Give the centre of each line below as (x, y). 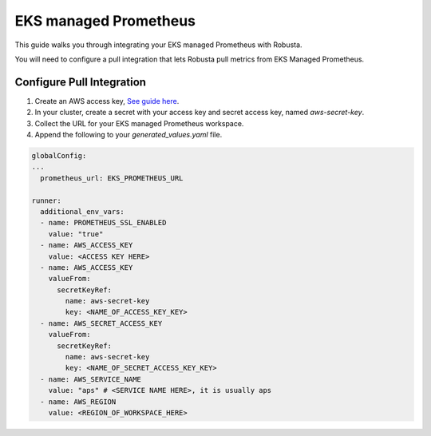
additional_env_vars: (83, 211)
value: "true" (76, 234)
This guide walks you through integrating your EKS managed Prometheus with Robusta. (158, 45)
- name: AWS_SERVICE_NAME (91, 379)
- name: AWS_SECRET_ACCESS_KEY (101, 323)
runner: (46, 200)
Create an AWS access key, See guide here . (107, 101)
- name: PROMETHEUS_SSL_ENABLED (103, 223)
